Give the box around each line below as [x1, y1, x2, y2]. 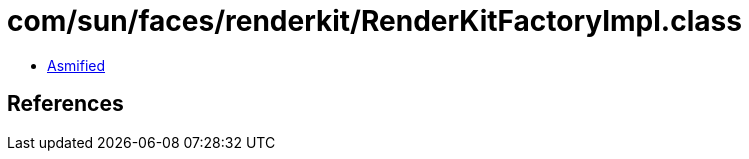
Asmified [47, 56, 106, 74]
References [7, 91, 124, 117]
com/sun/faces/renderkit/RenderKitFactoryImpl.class [7, 4, 742, 38]
